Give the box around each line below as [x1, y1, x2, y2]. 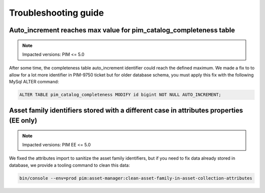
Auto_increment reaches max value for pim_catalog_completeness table [9, 26, 235, 34]
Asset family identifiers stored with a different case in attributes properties [9, 106, 243, 115]
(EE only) [9, 117, 37, 125]
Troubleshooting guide [9, 7, 104, 18]
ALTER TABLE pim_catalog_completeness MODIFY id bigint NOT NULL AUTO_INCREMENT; [19, 92, 222, 97]
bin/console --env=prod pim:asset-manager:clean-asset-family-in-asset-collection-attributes [19, 175, 253, 181]
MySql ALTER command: [9, 79, 59, 85]
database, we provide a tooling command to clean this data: [9, 162, 130, 168]
